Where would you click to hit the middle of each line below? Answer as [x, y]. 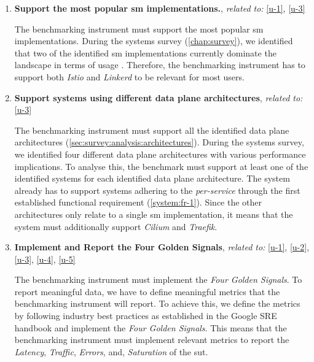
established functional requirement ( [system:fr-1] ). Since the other [138, 202]
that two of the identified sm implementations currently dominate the [145, 52]
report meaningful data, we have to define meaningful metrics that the [147, 291]
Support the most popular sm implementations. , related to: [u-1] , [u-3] [160, 8]
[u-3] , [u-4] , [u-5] [45, 259]
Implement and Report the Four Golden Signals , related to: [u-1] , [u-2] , [162, 247]
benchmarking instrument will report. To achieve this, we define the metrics [157, 303]
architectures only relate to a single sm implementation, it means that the [154, 214]
